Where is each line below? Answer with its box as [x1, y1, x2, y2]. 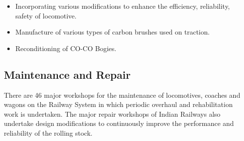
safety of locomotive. [15, 10, 77, 20]
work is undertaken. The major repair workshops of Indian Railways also [4, 108, 221, 119]
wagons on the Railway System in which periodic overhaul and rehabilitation [4, 99, 233, 109]
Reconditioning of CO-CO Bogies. [15, 43, 117, 53]
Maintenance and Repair [4, 67, 131, 82]
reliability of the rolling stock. [4, 127, 93, 138]
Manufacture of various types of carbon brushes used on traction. [15, 27, 210, 37]
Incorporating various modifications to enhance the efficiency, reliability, [15, 1, 230, 11]
